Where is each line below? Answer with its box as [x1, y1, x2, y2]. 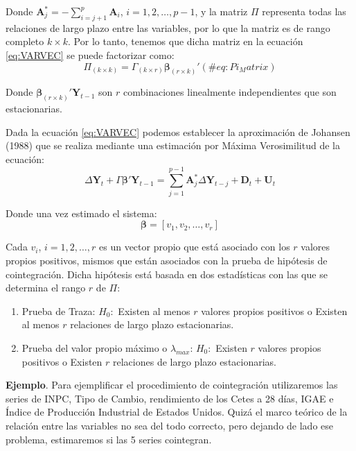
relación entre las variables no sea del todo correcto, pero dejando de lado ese [6, 418, 334, 432]
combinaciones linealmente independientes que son [123, 85, 337, 99]
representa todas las [262, 4, 346, 18]
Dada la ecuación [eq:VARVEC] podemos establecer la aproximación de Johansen [6, 124, 350, 139]
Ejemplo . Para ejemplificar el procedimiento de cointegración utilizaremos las [6, 377, 338, 392]
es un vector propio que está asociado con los [99, 239, 290, 254]
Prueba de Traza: [21, 303, 96, 318]
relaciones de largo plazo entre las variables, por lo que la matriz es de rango [6, 20, 330, 35]
